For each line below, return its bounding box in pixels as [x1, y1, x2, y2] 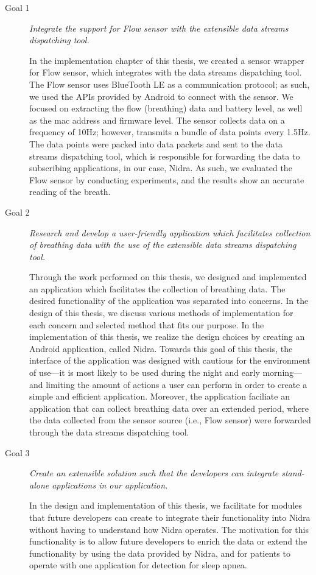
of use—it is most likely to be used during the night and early [29, 366, 260, 379]
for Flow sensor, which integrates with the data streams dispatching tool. [29, 66, 302, 79]
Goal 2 [5, 205, 30, 218]
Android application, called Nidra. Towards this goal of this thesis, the [29, 342, 293, 355]
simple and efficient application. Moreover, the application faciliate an [29, 390, 290, 403]
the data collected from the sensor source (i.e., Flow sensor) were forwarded [29, 414, 311, 426]
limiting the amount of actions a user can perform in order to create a [46, 378, 307, 390]
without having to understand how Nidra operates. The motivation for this [29, 523, 309, 535]
